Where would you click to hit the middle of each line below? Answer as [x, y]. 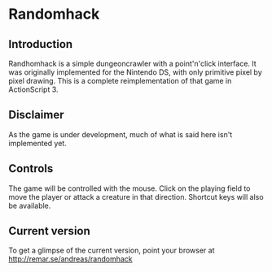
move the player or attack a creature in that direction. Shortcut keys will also [136, 196]
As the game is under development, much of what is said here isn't [121, 134]
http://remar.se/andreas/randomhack [70, 259]
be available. [30, 205]
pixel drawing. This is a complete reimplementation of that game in [120, 81]
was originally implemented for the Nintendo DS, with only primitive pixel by [135, 72]
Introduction [41, 44]
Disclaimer [36, 115]
